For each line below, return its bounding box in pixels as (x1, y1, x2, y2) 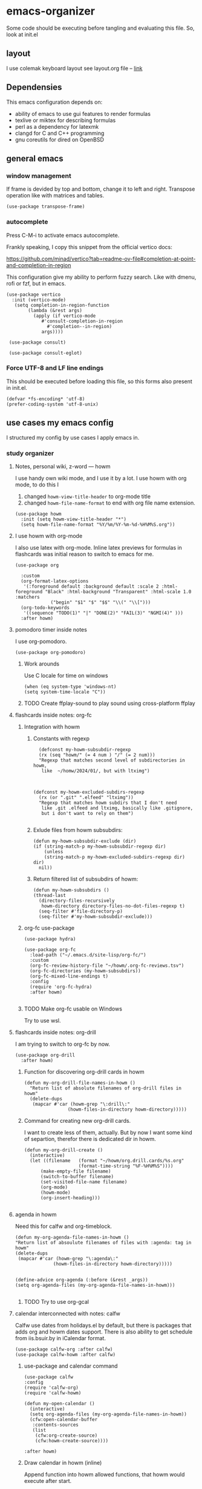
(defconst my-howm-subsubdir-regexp (38, 746, 131, 752)
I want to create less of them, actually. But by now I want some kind (24, 1128, 192, 1136)
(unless (44, 848, 64, 854)
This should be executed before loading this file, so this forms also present (6, 378, 192, 385)
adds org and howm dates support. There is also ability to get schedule (15, 1328, 193, 1335)
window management (6, 171, 71, 180)
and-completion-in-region (6, 261, 71, 268)
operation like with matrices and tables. (6, 192, 105, 199)
